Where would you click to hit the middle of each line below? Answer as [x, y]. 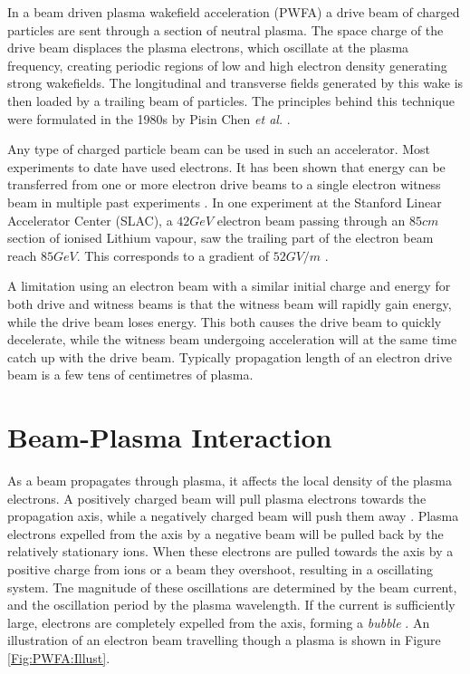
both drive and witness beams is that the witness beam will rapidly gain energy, [230, 303]
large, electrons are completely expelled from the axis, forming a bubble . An [219, 622]
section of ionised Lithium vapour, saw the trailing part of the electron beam [221, 238]
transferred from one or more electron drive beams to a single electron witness [224, 184]
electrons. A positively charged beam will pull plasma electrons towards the [217, 498]
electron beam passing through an [311, 220]
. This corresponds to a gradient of [173, 255]
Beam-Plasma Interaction [170, 437]
